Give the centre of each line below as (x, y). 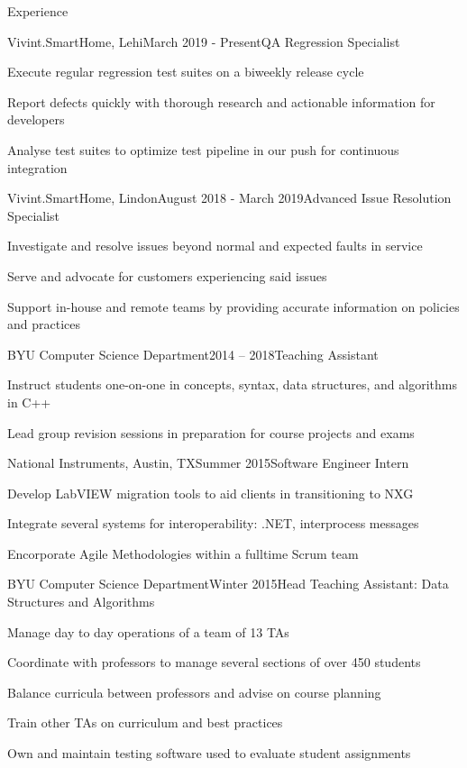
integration (37, 167)
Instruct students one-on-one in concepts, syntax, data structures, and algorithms (232, 384)
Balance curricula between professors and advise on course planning (194, 692)
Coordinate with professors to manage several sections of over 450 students (214, 662)
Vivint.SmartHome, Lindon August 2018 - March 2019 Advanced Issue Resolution (229, 198)
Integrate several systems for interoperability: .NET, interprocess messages (213, 523)
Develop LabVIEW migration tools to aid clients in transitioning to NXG (211, 493)
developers (36, 119)
